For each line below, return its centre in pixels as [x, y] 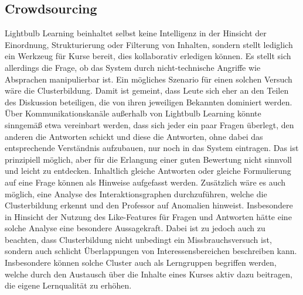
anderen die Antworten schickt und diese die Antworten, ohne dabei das [134, 136]
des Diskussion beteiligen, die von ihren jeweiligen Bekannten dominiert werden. [149, 102]
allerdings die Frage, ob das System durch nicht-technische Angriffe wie [133, 67]
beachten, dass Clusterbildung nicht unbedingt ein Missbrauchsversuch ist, [138, 239]
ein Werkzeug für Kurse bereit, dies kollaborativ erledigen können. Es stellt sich [148, 56]
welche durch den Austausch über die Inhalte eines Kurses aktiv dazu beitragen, [149, 274]
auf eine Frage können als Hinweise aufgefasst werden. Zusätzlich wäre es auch [145, 182]
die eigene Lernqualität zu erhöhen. [68, 285]
